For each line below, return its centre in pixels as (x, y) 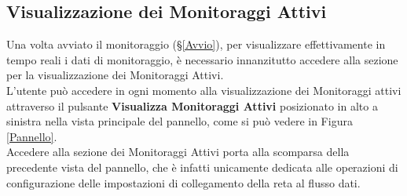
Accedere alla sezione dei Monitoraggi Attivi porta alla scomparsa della (178, 152)
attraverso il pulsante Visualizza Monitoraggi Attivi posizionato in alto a (192, 105)
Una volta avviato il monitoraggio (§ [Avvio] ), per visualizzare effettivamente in (196, 44)
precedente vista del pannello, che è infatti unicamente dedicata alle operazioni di (202, 167)
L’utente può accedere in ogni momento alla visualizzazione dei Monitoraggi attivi (204, 90)
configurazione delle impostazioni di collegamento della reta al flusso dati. (183, 182)
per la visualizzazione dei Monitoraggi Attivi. (115, 75)
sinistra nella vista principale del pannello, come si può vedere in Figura (180, 121)
